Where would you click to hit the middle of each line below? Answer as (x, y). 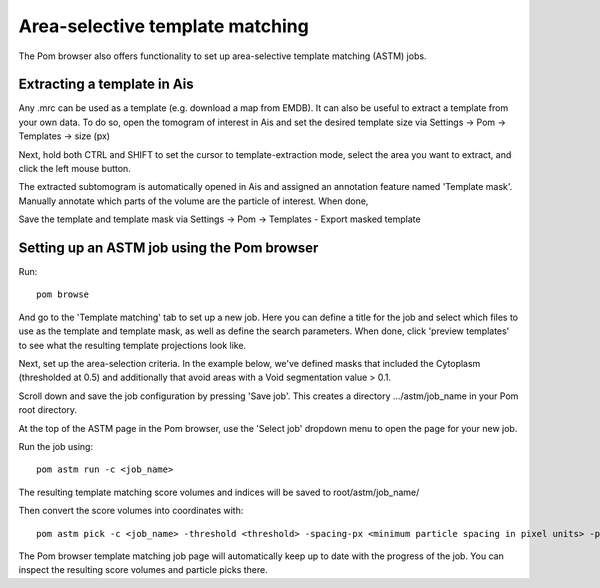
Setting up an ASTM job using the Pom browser (168, 248)
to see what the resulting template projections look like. (132, 345)
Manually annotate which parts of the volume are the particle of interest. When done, (193, 201)
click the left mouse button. (75, 169)
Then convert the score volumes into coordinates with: (131, 511)
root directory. (48, 410)
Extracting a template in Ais (106, 84)
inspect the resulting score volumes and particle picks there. (143, 570)
